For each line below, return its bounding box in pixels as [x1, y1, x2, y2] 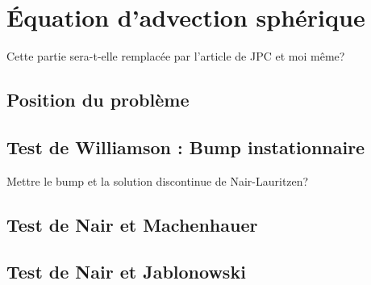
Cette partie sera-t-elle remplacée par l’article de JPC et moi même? [6, 48, 345, 65]
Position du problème [6, 87, 190, 112]
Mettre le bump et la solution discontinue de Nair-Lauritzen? [6, 172, 309, 189]
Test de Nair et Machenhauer [6, 212, 258, 237]
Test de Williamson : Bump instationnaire [6, 134, 365, 159]
